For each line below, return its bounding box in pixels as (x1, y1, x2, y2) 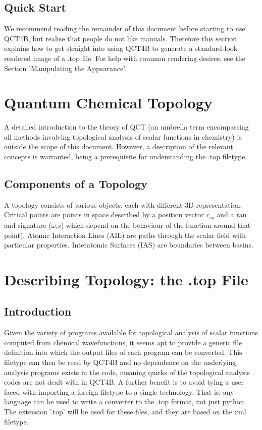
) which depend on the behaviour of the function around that (61, 219, 251, 230)
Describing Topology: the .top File (4, 269, 248, 289)
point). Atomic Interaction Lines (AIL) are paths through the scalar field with (4, 229, 246, 240)
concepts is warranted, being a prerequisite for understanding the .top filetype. (4, 151, 247, 162)
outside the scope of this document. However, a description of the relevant (4, 141, 233, 152)
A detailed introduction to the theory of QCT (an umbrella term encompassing (4, 121, 249, 132)
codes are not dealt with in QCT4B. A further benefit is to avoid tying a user (4, 377, 244, 387)
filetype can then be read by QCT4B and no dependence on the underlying (4, 357, 236, 367)
